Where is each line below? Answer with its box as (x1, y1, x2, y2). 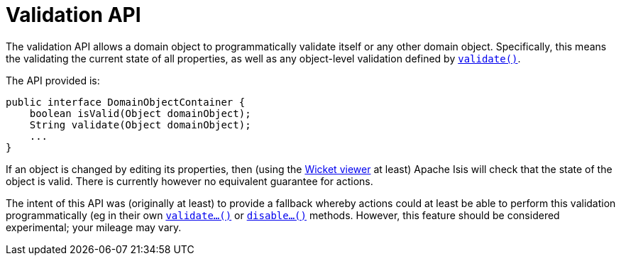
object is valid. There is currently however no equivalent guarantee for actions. (6, 174, 373, 187)
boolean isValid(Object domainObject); (29, 107, 251, 119)
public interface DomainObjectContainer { (6, 96, 246, 108)
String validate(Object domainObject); (29, 118, 251, 130)
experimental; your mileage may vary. (6, 221, 182, 233)
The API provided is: (6, 74, 100, 87)
